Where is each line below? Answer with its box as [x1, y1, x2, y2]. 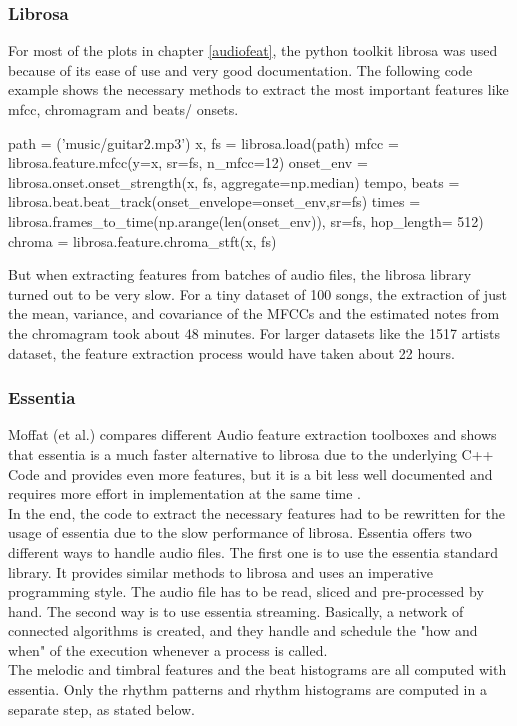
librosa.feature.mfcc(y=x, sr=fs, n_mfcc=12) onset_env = [8, 152, 368, 173]
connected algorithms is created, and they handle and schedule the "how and [8, 620, 478, 641]
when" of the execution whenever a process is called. [8, 639, 328, 660]
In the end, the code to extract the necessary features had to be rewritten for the [8, 502, 506, 523]
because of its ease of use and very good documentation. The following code [8, 59, 473, 80]
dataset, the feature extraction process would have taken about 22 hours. [8, 342, 455, 363]
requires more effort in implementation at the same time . [8, 483, 361, 504]
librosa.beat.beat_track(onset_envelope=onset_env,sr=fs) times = [8, 191, 421, 212]
